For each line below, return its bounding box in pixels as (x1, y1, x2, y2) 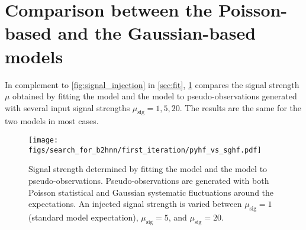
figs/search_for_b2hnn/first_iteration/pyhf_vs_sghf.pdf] (28, 145, 262, 154)
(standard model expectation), (28, 210, 138, 223)
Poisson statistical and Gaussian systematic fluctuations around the (28, 186, 274, 198)
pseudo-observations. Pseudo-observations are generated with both (28, 174, 269, 186)
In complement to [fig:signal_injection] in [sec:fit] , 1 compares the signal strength (5, 78, 299, 90)
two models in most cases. (5, 115, 99, 127)
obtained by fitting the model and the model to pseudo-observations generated (12, 90, 297, 102)
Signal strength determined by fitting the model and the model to (28, 163, 268, 175)
